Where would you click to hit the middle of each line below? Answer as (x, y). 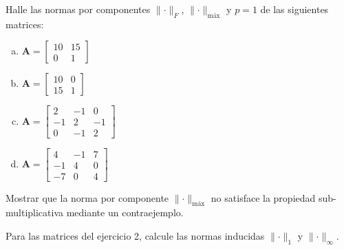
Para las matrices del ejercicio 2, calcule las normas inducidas (135, 235)
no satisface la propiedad (263, 197)
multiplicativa (35, 212)
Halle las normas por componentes (78, 9)
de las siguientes (294, 9)
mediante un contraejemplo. (125, 212)
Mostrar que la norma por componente (87, 197)
